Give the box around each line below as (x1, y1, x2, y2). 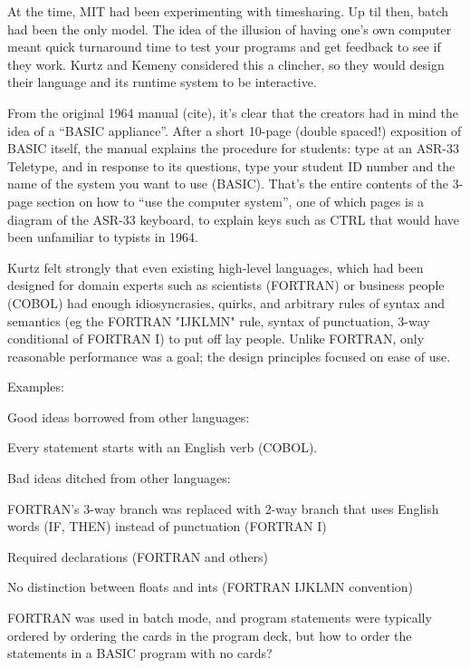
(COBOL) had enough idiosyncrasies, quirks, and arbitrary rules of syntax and (7, 293, 445, 312)
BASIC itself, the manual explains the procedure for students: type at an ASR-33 (7, 139, 459, 158)
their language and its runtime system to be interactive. (7, 73, 317, 92)
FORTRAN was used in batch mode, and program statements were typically (7, 608, 432, 627)
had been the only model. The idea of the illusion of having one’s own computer (7, 19, 452, 38)
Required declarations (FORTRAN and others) (7, 547, 269, 566)
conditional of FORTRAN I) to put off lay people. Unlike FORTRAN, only (7, 329, 425, 348)
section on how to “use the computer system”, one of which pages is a (36, 191, 425, 210)
